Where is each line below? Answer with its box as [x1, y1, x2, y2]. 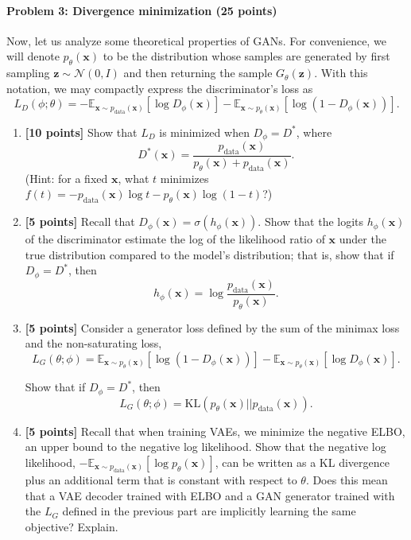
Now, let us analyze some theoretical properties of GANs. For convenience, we [6, 32, 386, 49]
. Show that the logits [258, 213, 364, 230]
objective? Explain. [25, 518, 118, 534]
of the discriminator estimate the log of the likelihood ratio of [25, 231, 325, 247]
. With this [314, 64, 368, 81]
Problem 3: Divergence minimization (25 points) [6, 2, 277, 18]
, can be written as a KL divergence [215, 453, 390, 470]
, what [118, 169, 149, 186]
